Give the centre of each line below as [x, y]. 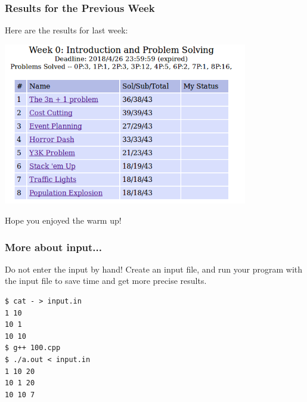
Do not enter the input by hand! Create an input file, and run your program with [154, 269]
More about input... [54, 247]
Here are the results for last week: [66, 30]
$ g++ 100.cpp [33, 348]
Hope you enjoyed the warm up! [63, 220]
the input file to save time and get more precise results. [106, 281]
